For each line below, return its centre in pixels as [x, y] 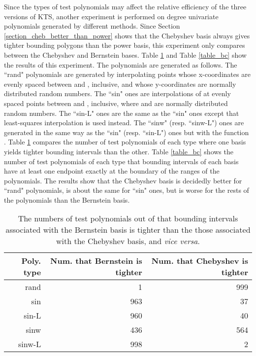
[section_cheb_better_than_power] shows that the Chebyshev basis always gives [127, 35]
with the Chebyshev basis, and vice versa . [128, 241]
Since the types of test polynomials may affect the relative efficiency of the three [125, 6]
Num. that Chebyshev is [200, 261]
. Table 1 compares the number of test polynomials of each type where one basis [125, 142]
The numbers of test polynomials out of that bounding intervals [128, 218]
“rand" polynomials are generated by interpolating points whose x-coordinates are [127, 74]
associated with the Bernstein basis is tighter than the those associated [128, 230]
